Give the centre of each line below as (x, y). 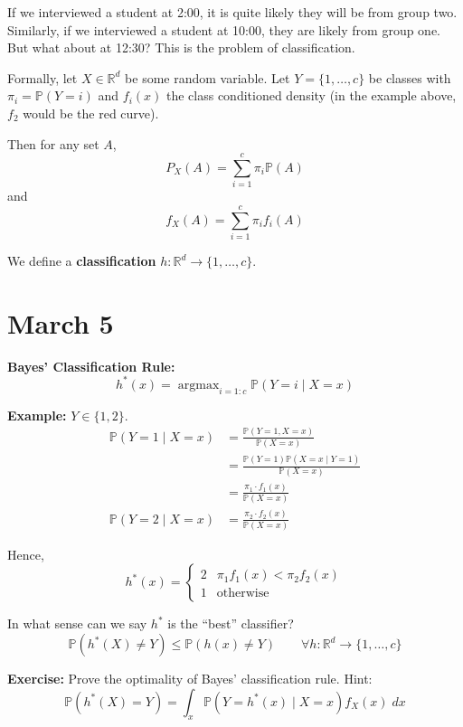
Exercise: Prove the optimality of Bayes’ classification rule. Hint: (190, 679)
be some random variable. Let (208, 77)
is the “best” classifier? (231, 623)
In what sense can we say (77, 623)
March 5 (61, 322)
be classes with (410, 77)
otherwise (243, 594)
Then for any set (53, 143)
